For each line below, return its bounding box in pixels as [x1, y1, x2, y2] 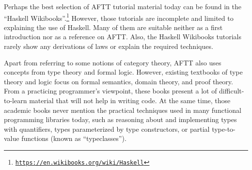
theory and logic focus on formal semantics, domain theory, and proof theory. [4, 76, 233, 86]
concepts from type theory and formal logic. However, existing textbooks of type [4, 67, 243, 77]
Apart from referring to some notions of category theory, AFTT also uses [4, 57, 221, 67]
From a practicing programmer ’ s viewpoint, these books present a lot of [4, 86, 217, 96]
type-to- [212, 124, 236, 134]
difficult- [219, 86, 244, 96]
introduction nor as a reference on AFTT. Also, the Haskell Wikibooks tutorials [4, 31, 242, 42]
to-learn [4, 95, 27, 105]
